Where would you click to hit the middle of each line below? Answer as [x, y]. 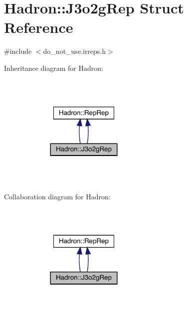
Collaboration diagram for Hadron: [57, 196]
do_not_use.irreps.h [75, 51]
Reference [39, 27]
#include [18, 51]
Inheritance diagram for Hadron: [54, 68]
